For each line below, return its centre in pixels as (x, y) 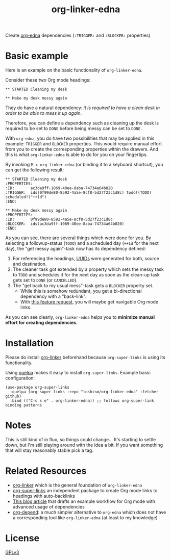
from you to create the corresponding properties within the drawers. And (82, 149)
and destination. (30, 264)
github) (14, 396)
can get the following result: (35, 170)
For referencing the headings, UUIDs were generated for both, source (86, 259)
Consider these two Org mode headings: (48, 80)
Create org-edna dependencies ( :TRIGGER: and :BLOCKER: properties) (78, 35)
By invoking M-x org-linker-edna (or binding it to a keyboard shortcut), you (84, 165)
